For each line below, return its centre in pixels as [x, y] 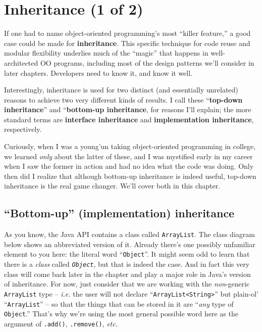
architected [21, 62]
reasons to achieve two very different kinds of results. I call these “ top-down [123, 99]
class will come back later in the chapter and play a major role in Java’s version [127, 274]
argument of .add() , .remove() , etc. [61, 323]
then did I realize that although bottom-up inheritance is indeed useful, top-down [130, 176]
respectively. [23, 129]
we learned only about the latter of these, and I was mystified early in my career [128, 156]
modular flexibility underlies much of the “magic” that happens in [106, 53]
